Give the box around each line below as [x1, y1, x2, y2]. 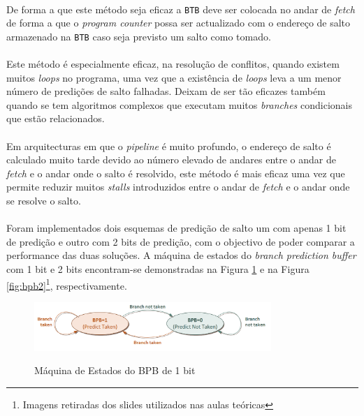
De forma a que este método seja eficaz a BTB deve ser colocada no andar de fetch [6, 1, 355, 16]
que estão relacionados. [6, 111, 105, 126]
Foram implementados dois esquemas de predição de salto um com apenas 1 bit [6, 221, 347, 235]
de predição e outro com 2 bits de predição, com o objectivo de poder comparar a [6, 234, 355, 248]
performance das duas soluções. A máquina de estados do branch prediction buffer [6, 248, 356, 262]
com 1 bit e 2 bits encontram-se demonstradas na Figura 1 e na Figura [6, 262, 310, 276]
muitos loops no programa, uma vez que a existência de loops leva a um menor [6, 70, 342, 84]
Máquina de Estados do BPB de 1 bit [34, 363, 196, 378]
